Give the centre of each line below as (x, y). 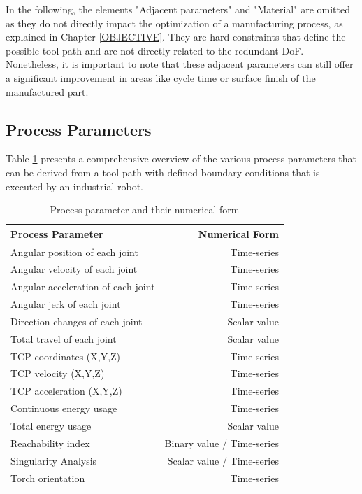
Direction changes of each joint (77, 321)
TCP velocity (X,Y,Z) (58, 373)
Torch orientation (48, 478)
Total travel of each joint (64, 338)
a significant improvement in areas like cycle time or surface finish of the (161, 77)
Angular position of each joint (74, 252)
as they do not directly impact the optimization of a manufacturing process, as (174, 23)
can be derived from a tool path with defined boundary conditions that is (163, 172)
